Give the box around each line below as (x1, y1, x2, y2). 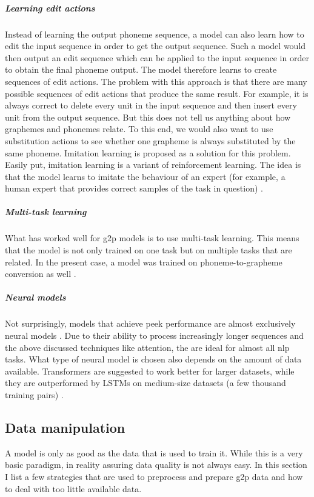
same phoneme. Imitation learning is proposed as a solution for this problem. (5, 146, 291, 159)
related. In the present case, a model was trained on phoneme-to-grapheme (5, 255, 282, 268)
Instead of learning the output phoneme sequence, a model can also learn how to (5, 27, 304, 40)
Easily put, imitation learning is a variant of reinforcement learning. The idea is (5, 158, 301, 171)
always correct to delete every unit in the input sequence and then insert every (5, 99, 297, 112)
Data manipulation (5, 418, 125, 436)
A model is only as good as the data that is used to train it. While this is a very (5, 446, 303, 459)
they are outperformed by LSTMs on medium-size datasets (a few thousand (5, 376, 286, 389)
